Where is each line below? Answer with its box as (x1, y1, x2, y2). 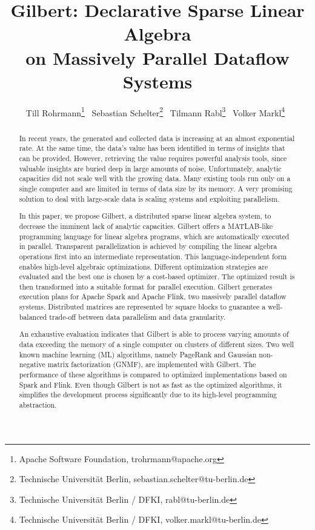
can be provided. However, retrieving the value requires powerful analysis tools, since (19, 153, 287, 164)
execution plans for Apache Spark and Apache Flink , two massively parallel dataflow (19, 291, 287, 302)
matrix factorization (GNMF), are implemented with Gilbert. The (47, 359, 256, 369)
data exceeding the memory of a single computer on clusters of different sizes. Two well (19, 339, 294, 349)
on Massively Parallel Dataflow (25, 45, 290, 70)
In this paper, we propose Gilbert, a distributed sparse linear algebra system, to (19, 211, 271, 221)
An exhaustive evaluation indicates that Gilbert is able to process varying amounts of (19, 329, 289, 339)
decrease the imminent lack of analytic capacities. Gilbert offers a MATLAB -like (19, 220, 273, 231)
